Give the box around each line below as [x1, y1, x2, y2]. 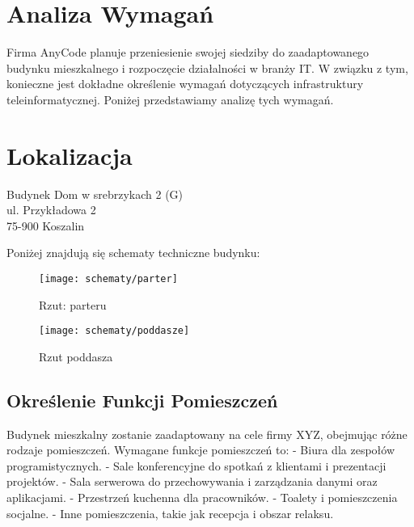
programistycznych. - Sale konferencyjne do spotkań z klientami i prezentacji [6, 457, 387, 474]
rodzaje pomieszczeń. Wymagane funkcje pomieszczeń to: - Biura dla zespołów [6, 441, 395, 458]
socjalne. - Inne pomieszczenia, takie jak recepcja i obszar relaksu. [6, 504, 334, 521]
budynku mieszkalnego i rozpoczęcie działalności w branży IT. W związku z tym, [6, 59, 408, 76]
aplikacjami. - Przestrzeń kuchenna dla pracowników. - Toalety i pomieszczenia [6, 489, 398, 506]
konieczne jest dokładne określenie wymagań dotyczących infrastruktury [6, 75, 364, 92]
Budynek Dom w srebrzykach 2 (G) [6, 185, 184, 202]
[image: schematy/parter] [39, 273, 178, 285]
